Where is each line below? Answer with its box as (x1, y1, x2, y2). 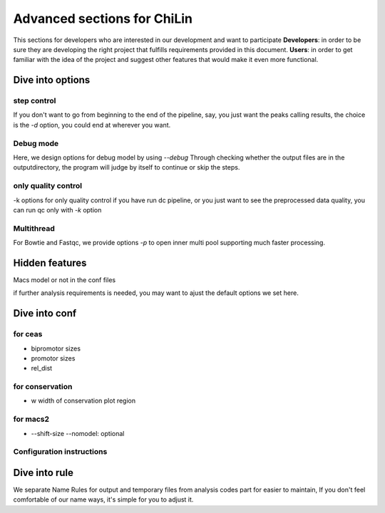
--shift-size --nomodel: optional (31, 429, 125, 437)
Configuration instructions (13, 447, 108, 457)
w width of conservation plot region (31, 396, 135, 405)
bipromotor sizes (31, 344, 81, 353)
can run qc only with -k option (13, 205, 102, 214)
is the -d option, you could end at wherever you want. (13, 120, 171, 129)
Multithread (13, 223, 55, 233)
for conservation (13, 382, 73, 392)
